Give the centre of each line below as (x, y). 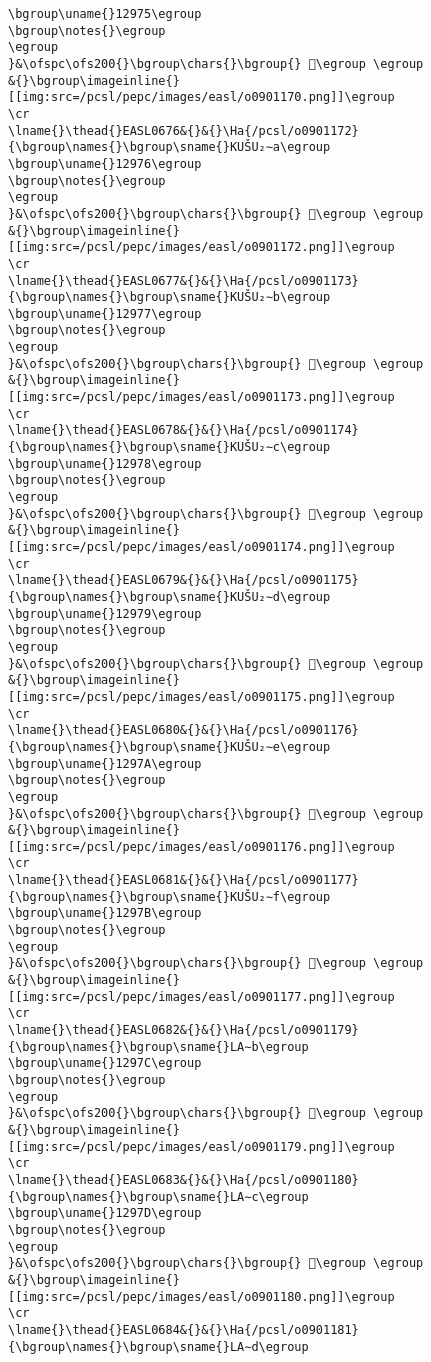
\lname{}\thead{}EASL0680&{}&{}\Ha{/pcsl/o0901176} (183, 730)
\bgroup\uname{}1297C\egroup (105, 1063)
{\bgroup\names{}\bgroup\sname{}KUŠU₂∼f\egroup (169, 896)
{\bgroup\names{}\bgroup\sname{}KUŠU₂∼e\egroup (169, 746)
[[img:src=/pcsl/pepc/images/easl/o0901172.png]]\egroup (201, 247)
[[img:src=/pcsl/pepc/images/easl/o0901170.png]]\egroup (201, 97)
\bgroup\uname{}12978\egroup (105, 463)
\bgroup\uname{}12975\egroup (105, 14)
